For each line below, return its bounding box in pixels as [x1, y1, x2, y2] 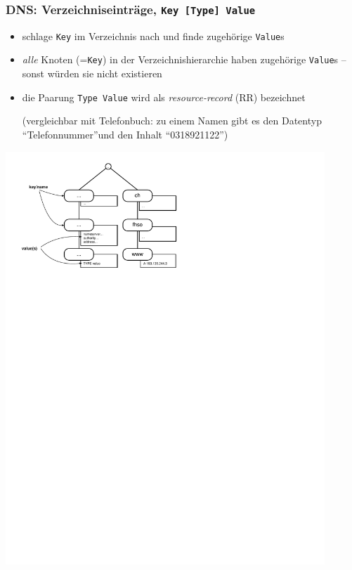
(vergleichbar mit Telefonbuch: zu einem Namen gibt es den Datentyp [22, 113, 322, 128]
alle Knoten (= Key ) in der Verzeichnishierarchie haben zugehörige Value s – [22, 52, 346, 67]
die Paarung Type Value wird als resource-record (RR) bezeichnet [22, 89, 306, 104]
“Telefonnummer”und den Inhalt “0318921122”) [22, 127, 228, 141]
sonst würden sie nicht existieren [22, 66, 162, 81]
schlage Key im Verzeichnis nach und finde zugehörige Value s [22, 28, 285, 43]
